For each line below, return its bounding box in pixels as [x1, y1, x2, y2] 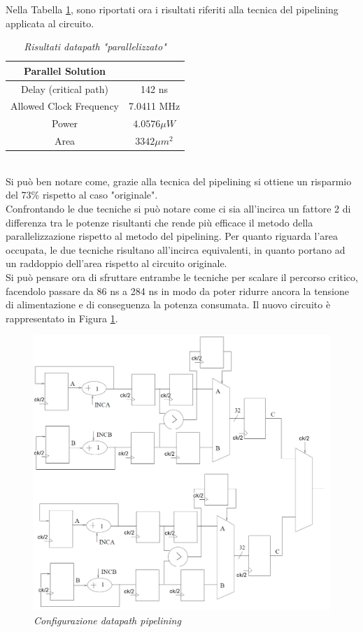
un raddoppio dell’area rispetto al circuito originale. [6, 256, 227, 271]
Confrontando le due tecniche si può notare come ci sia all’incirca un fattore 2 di [6, 201, 351, 216]
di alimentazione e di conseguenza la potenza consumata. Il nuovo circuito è [6, 297, 331, 312]
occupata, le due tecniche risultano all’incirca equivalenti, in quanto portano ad [6, 242, 346, 257]
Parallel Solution [23, 63, 106, 78]
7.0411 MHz [129, 99, 180, 113]
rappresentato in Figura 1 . [6, 310, 118, 325]
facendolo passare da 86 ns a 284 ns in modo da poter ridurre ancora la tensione [6, 283, 350, 298]
